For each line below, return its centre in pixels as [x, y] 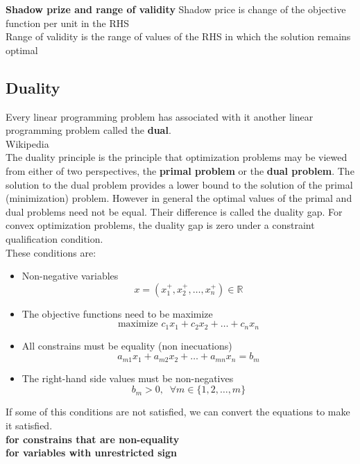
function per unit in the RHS [67, 23]
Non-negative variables [70, 276]
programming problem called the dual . [88, 130]
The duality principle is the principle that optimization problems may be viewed [177, 157]
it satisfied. [29, 425]
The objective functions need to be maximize [117, 313]
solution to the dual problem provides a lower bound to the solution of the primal [179, 184]
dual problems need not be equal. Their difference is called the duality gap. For [174, 211]
